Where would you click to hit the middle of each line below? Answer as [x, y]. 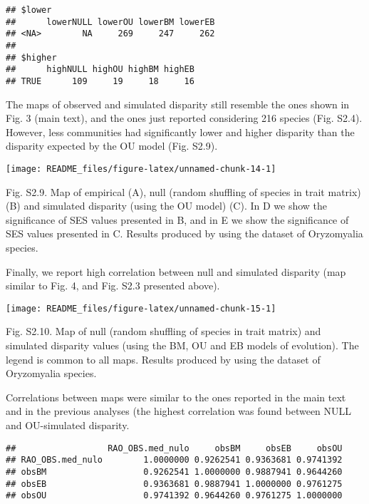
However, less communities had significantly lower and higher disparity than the [180, 132]
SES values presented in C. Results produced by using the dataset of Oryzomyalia [184, 233]
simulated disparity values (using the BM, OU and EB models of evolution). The [182, 345]
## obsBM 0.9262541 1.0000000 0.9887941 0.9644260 [174, 472]
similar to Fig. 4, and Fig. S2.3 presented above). [113, 286]
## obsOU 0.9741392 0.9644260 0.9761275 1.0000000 [174, 496]
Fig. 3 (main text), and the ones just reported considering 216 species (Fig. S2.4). [184, 118]
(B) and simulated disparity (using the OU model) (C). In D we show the [167, 206]
